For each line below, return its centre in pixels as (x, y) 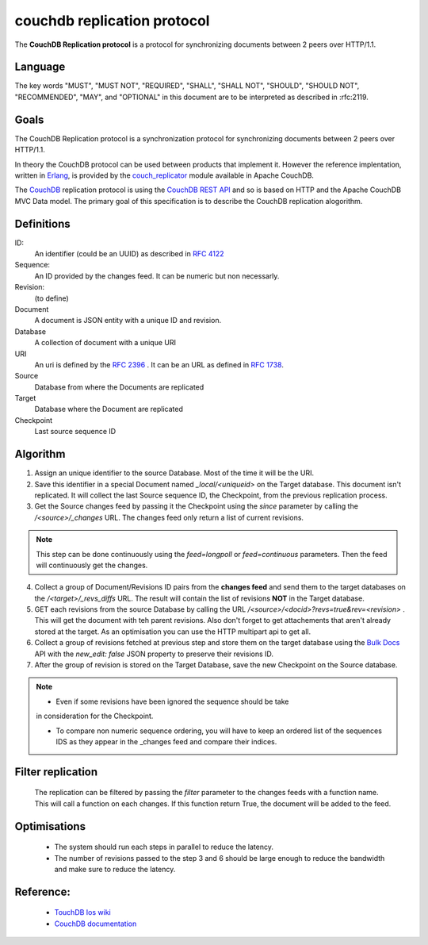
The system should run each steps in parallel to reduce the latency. (164, 847)
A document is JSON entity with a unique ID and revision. (128, 321)
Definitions (42, 223)
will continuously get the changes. (92, 565)
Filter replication (56, 772)
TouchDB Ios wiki (82, 912)
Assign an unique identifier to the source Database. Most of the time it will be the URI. (174, 473)
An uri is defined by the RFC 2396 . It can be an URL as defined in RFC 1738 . (159, 364)
